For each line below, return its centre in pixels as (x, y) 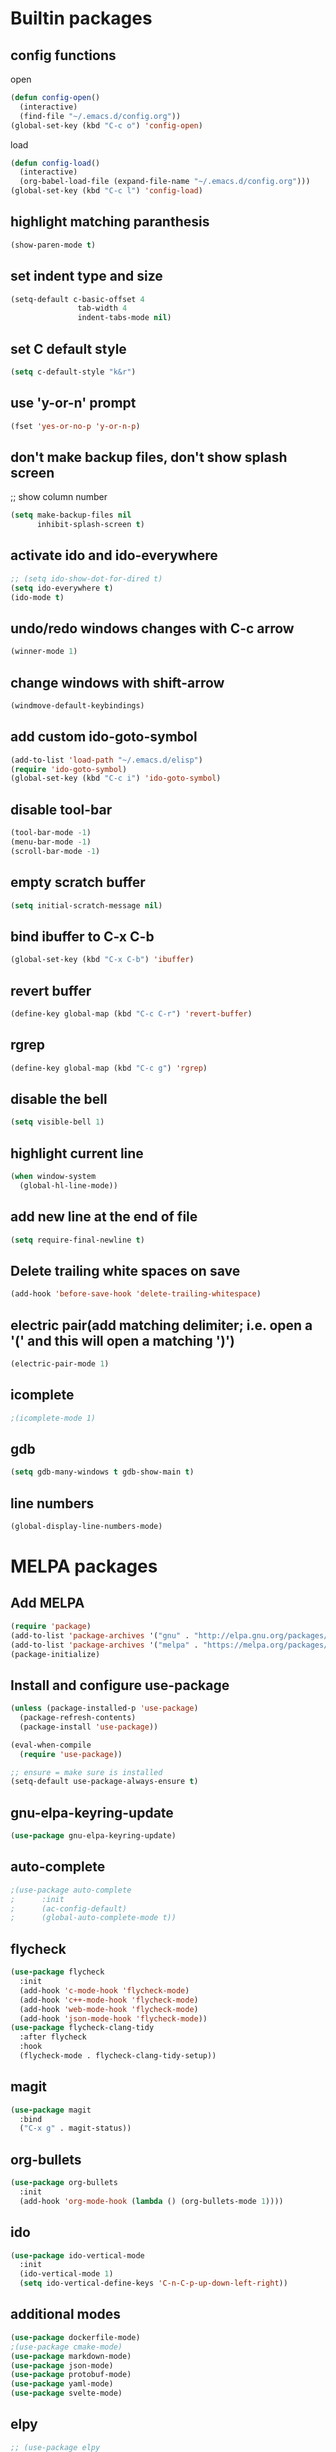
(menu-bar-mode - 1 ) (51, 842)
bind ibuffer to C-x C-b (82, 936)
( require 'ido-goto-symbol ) (69, 769)
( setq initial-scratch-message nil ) (86, 905)
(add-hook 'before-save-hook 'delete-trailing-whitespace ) (136, 1294)
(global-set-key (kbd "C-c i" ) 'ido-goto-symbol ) (116, 778)
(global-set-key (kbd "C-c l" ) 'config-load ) (106, 191)
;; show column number (59, 497)
